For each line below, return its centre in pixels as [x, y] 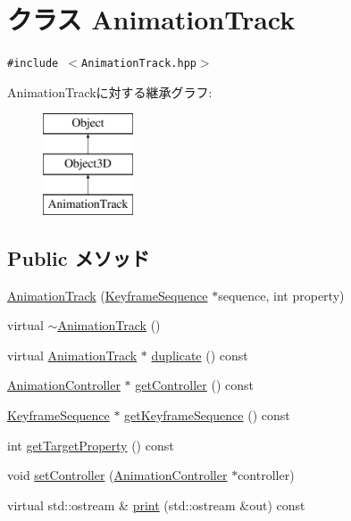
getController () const [195, 385]
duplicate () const [200, 355]
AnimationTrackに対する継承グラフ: [110, 91]
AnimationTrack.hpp [139, 64]
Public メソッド [79, 257]
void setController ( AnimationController [117, 475]
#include [33, 64]
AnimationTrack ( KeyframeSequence [108, 295]
